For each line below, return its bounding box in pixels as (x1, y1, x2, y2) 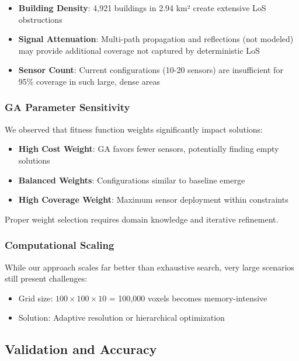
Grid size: (18, 291, 53, 304)
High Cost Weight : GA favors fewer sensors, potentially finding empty (18, 143, 279, 155)
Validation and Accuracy (5, 340, 157, 358)
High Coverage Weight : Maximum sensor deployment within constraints (18, 193, 288, 206)
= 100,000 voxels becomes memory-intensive (109, 291, 267, 304)
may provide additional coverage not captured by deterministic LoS (18, 44, 260, 56)
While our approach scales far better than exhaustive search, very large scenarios (5, 261, 294, 273)
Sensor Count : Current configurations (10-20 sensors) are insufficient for (18, 64, 283, 76)
